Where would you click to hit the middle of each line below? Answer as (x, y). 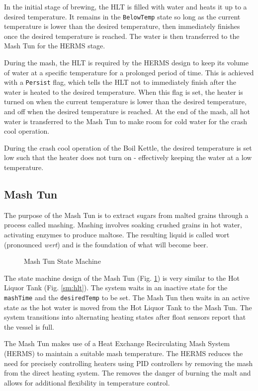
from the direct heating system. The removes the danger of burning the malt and (128, 373)
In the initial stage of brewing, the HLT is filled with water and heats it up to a (126, 6)
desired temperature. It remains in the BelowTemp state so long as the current (122, 16)
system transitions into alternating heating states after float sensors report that (125, 317)
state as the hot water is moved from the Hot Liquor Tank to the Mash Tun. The (128, 307)
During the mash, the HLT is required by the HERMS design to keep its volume (126, 63)
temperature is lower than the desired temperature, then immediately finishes (122, 26)
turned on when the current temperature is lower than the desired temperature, (125, 101)
